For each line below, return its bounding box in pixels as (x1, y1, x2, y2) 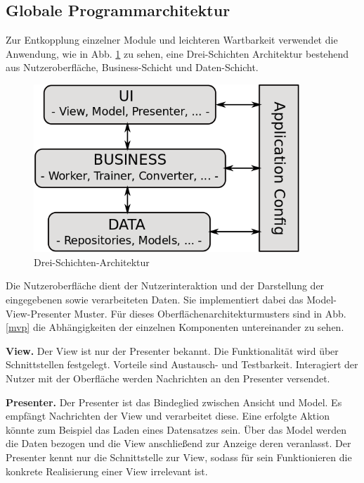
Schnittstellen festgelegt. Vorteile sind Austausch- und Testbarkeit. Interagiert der (6, 357, 358, 372)
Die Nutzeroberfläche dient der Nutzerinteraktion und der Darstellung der (6, 278, 325, 293)
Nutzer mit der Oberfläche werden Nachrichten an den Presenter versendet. (6, 371, 330, 386)
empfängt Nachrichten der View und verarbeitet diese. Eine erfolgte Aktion (6, 408, 330, 423)
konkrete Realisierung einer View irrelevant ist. (6, 463, 208, 478)
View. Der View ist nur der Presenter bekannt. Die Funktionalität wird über (6, 343, 339, 358)
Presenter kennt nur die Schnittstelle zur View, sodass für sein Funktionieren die (6, 449, 352, 464)
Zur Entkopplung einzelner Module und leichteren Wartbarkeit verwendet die (6, 32, 338, 47)
